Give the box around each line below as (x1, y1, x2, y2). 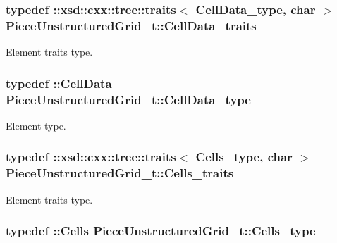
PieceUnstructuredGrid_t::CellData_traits (6, 16, 257, 34)
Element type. (6, 118, 66, 132)
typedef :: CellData (6, 74, 112, 92)
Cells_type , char (195, 148, 293, 166)
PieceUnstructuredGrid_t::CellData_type (6, 90, 251, 108)
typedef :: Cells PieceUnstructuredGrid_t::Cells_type (6, 222, 316, 239)
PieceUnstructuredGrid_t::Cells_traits (6, 164, 234, 182)
